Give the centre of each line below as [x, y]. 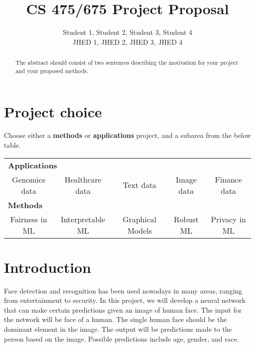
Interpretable [83, 219]
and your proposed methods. [52, 70]
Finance [229, 179]
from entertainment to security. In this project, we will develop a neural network [125, 300]
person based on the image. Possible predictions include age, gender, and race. [122, 338]
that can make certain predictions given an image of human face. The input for [123, 309]
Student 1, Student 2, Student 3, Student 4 [127, 32]
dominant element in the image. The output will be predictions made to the [118, 329]
